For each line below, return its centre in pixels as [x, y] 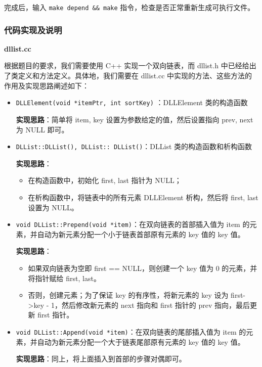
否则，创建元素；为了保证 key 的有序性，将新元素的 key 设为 [128, 295]
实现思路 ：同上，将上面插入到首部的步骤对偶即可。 [101, 359]
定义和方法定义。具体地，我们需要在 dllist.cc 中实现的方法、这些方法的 [135, 76]
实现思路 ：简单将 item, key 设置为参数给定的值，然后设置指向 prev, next [135, 119]
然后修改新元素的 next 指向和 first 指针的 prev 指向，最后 [156, 305]
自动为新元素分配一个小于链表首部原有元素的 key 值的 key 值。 [141, 234]
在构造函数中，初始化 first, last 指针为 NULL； [105, 180]
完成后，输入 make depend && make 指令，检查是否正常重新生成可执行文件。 [129, 7]
